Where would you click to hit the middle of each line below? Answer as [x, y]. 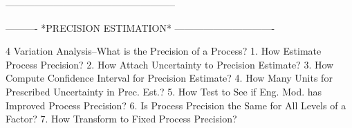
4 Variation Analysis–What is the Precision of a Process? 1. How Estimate [164, 51]
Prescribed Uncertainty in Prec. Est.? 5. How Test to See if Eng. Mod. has [164, 91]
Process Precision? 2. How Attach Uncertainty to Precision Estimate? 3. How [170, 64]
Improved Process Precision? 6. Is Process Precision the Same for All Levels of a [176, 105]
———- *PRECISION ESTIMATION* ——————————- [140, 27]
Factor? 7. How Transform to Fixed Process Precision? [121, 119]
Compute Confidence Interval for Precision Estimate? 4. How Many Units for [169, 78]
